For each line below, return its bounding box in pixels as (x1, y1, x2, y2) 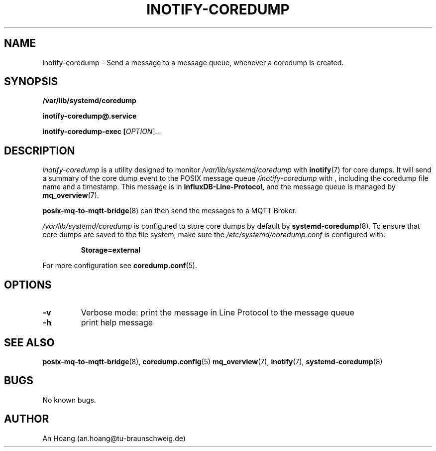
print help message (81, 317, 153, 328)
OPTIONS (4, 278, 52, 291)
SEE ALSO (4, 336, 55, 349)
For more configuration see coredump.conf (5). (42, 261, 197, 270)
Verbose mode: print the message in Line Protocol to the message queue (81, 307, 354, 318)
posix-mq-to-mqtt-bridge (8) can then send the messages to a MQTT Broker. (42, 206, 297, 215)
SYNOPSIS (4, 75, 58, 88)
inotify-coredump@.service (42, 112, 137, 121)
